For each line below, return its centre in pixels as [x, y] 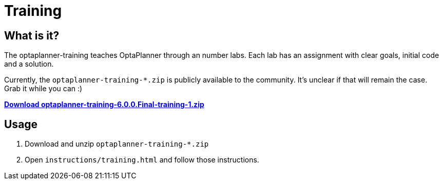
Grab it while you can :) [43, 89]
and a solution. [29, 64]
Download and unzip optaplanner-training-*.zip [117, 144]
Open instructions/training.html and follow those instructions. [142, 160]
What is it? [32, 35]
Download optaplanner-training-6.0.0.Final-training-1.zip [104, 105]
